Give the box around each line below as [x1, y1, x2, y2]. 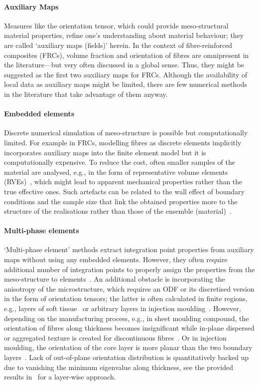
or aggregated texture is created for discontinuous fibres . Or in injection [4, 332, 227, 343]
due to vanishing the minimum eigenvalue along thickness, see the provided [4, 362, 233, 372]
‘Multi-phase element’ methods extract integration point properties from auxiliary [4, 244, 254, 255]
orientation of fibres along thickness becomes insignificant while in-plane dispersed [4, 323, 255, 333]
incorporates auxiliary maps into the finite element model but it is [4, 147, 206, 157]
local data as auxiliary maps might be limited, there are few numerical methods [4, 79, 248, 89]
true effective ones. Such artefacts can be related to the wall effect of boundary [4, 186, 245, 196]
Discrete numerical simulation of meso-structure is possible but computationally [4, 127, 248, 138]
